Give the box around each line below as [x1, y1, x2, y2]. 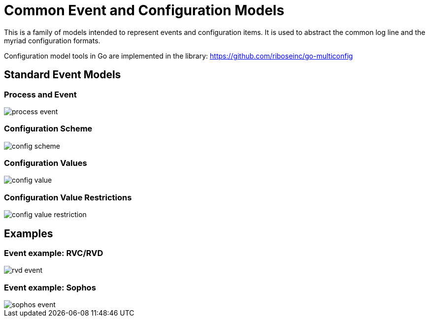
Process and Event [4, 89, 77, 99]
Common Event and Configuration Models [4, 2, 285, 19]
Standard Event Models [4, 68, 121, 81]
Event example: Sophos [4, 282, 96, 292]
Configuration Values [4, 158, 87, 168]
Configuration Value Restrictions [4, 192, 132, 202]
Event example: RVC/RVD [4, 248, 103, 258]
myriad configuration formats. [4, 36, 100, 45]
